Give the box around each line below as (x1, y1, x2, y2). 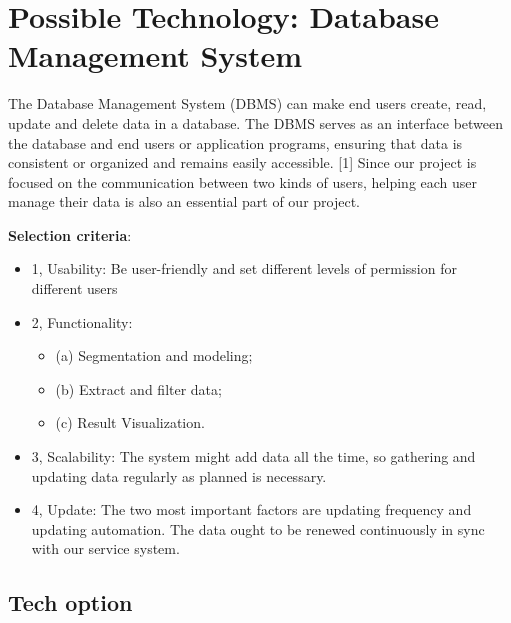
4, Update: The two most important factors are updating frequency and (31, 499, 472, 520)
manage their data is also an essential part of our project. (8, 191, 361, 212)
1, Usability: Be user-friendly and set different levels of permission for (31, 258, 457, 279)
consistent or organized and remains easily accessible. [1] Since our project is (8, 152, 477, 173)
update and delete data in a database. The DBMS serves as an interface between (8, 112, 504, 133)
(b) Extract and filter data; (55, 378, 222, 399)
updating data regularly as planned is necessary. (31, 465, 327, 486)
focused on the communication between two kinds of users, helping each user (8, 171, 478, 192)
